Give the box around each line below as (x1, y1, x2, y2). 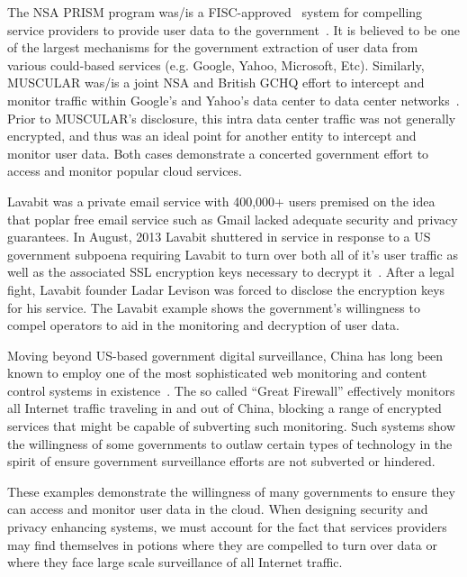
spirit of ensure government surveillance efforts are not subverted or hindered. (7, 452, 436, 471)
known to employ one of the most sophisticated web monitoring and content (7, 363, 427, 382)
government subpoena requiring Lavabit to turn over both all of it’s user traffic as (7, 244, 458, 263)
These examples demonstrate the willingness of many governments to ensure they (7, 481, 455, 500)
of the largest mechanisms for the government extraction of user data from (7, 38, 418, 57)
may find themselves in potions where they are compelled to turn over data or (7, 535, 437, 554)
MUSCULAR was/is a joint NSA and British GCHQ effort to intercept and (7, 73, 425, 92)
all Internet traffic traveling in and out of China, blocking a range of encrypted (7, 398, 442, 417)
